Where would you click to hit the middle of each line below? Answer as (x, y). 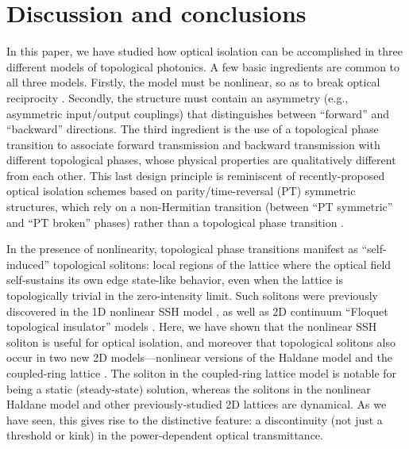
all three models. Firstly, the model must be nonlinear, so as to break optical (193, 82)
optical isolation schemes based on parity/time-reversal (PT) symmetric (181, 191)
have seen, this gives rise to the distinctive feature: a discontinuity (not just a (195, 419)
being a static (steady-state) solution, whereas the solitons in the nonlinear (189, 388)
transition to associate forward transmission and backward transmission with (193, 144)
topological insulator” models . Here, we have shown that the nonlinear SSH (192, 326)
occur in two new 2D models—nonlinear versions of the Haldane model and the (199, 357)
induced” (28, 264)
